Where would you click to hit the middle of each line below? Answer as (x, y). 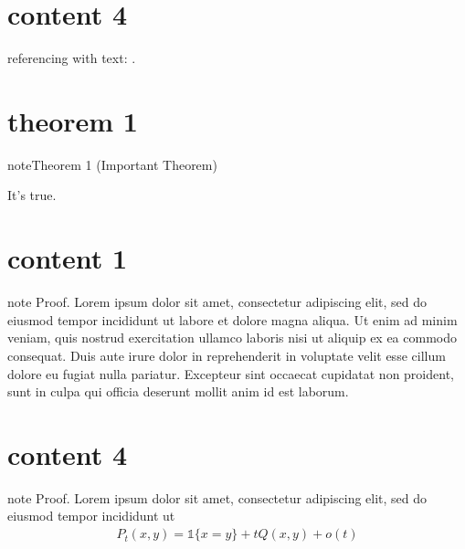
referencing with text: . (72, 58)
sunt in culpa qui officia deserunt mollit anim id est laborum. (178, 391)
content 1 (68, 258)
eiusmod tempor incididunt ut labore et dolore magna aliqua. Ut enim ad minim (232, 319)
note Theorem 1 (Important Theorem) (112, 164)
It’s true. (32, 195)
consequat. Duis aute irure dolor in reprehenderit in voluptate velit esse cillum (227, 355)
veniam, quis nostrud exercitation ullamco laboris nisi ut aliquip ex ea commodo (232, 338)
